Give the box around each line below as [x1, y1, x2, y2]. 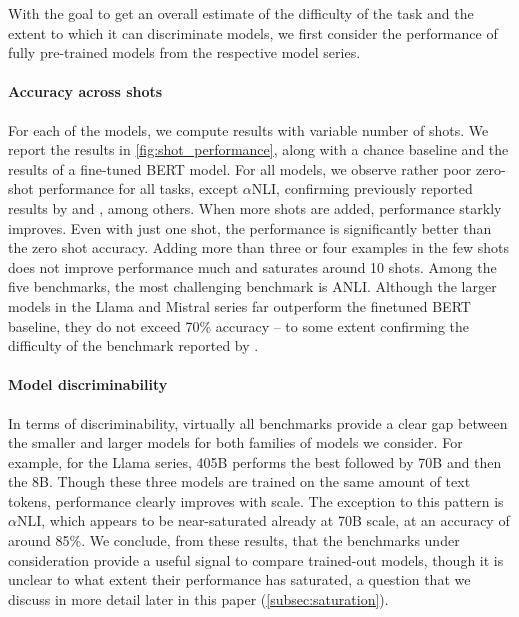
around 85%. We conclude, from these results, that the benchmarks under [8, 530, 460, 551]
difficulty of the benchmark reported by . [8, 335, 259, 356]
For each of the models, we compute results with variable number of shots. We [8, 119, 489, 140]
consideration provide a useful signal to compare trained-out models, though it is [8, 549, 504, 570]
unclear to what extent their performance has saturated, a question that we [8, 569, 471, 590]
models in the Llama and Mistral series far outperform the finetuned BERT [8, 295, 471, 316]
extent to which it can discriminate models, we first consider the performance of [8, 22, 498, 43]
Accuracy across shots [8, 81, 163, 102]
